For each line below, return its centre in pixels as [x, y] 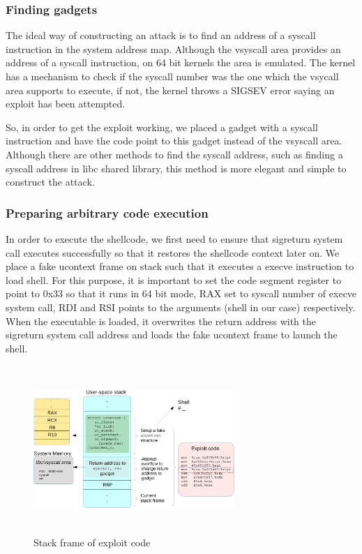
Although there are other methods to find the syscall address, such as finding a [174, 154]
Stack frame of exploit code [92, 542]
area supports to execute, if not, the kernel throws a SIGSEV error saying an [170, 90]
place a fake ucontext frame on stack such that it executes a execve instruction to [180, 266]
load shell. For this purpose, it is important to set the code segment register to [174, 279]
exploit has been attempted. [66, 104]
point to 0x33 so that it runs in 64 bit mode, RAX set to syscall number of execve [181, 293]
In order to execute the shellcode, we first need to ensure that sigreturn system [174, 238]
